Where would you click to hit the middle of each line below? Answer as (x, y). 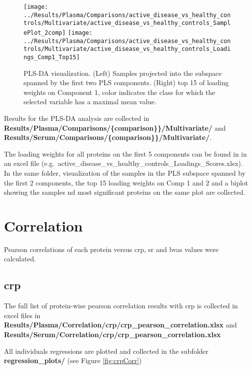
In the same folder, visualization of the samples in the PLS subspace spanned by (125, 173)
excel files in (22, 315)
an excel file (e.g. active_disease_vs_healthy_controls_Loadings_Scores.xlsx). (124, 163)
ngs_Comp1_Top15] (52, 57)
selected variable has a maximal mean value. (90, 102)
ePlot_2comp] (45, 33)
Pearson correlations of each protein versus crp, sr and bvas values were (111, 249)
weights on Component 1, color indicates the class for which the (119, 92)
